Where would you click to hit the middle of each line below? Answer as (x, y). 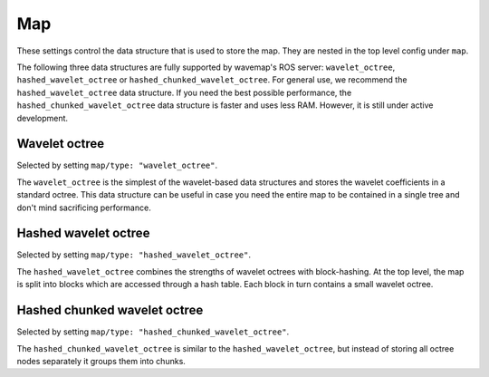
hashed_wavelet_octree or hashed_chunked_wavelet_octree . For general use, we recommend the (212, 80)
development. (42, 118)
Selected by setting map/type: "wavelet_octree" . (117, 165)
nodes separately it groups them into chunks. (101, 361)
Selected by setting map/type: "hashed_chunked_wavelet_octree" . (153, 332)
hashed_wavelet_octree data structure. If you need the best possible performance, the (184, 92)
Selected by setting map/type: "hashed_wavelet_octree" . (134, 255)
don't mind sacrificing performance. (84, 208)
